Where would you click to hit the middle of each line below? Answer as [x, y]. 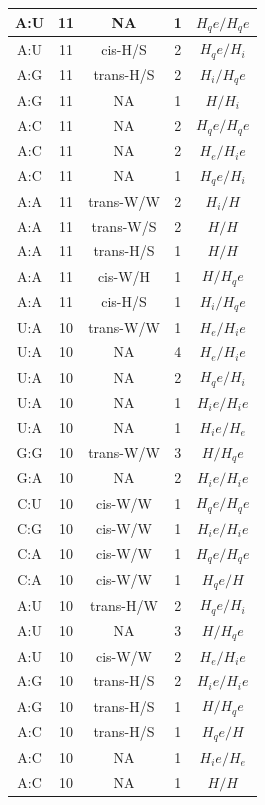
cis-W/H [124, 275]
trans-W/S [124, 225]
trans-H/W [124, 604]
